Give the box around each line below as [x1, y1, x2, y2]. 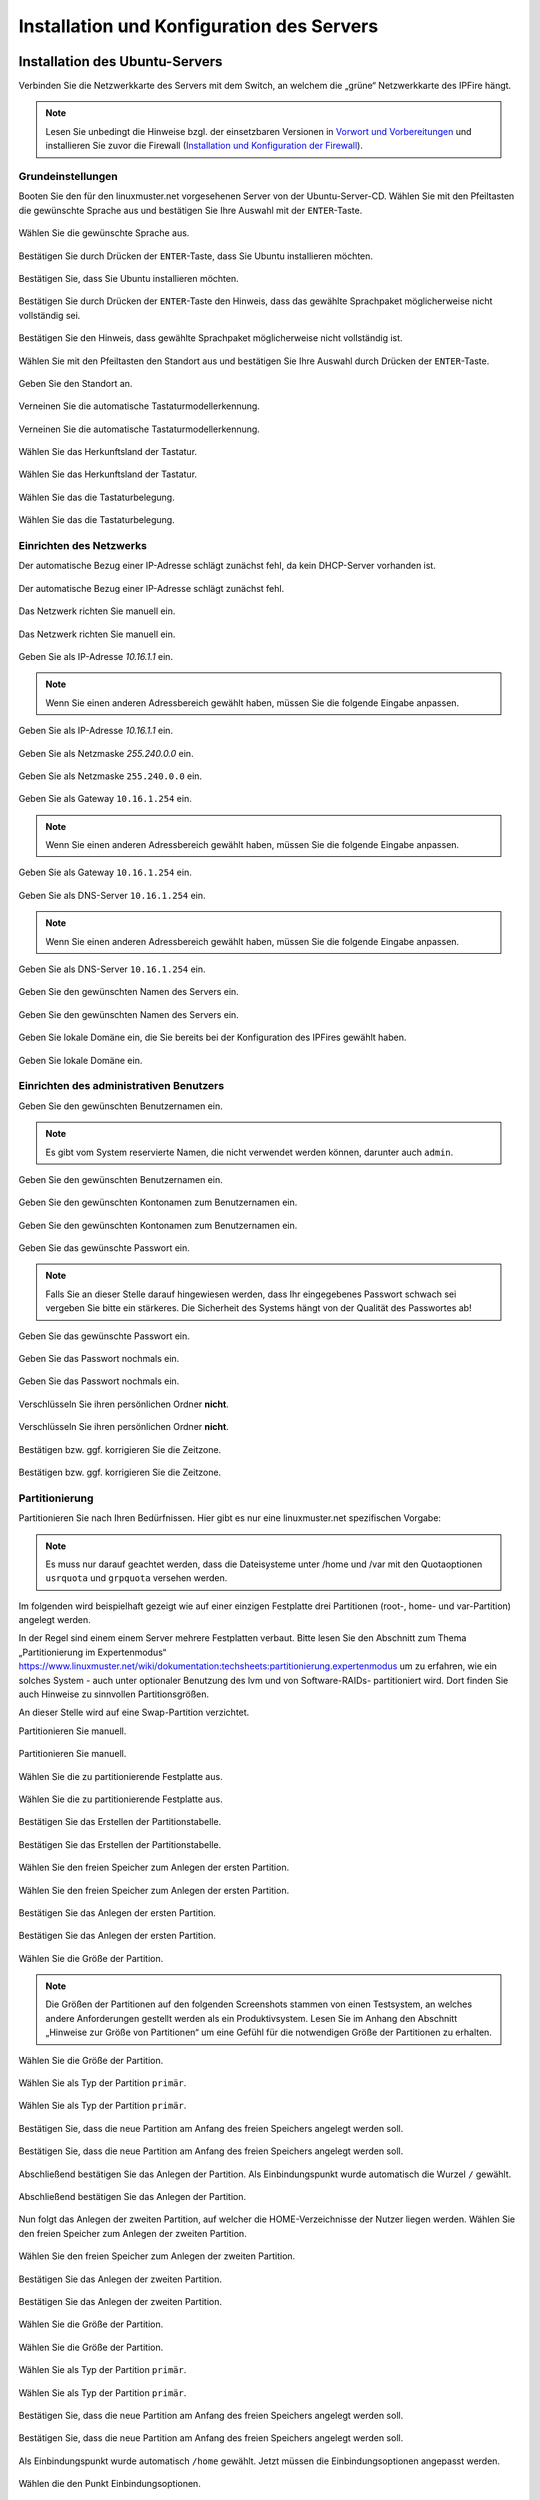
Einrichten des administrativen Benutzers [18, 1079, 225, 1093]
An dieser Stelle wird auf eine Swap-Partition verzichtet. [18, 1706, 250, 1719]
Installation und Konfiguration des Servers [18, 15, 379, 37]
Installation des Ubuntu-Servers [18, 53, 223, 70]
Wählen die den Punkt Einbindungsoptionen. [18, 2478, 202, 2490]
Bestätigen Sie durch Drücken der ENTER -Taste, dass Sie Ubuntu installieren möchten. [18, 250, 374, 262]
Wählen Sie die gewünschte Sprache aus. [18, 227, 190, 239]
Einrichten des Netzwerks [18, 539, 147, 552]
